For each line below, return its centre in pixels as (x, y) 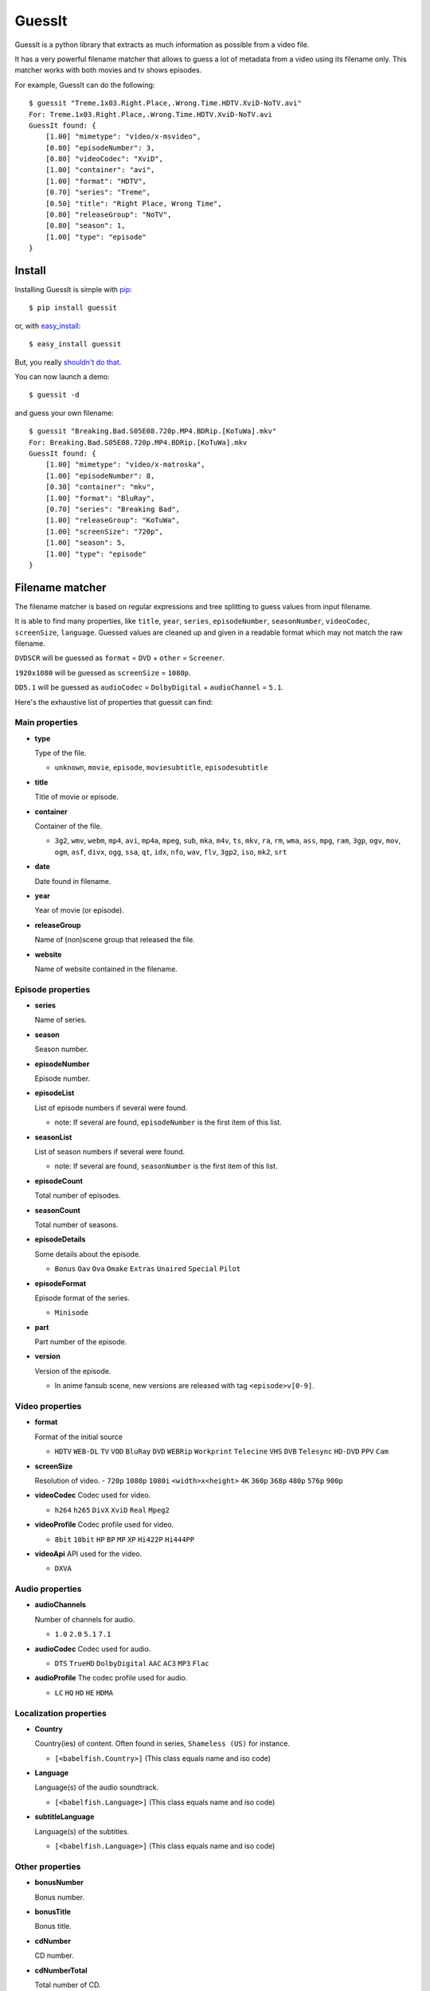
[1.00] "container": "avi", (100, 170)
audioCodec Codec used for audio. (93, 1649)
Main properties (47, 722)
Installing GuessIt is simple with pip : (74, 290)
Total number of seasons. (76, 1224)
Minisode (72, 1313)
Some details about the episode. (88, 1254)
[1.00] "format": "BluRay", (100, 498)
